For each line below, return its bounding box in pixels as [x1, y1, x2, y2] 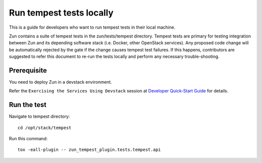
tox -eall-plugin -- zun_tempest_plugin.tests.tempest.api [17, 147, 161, 153]
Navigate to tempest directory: [9, 113, 70, 119]
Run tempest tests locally [9, 7, 114, 18]
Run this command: [9, 136, 48, 142]
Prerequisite [9, 66, 47, 74]
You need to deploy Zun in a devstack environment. [9, 79, 112, 85]
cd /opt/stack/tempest [17, 125, 72, 130]
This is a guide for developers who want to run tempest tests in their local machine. [9, 24, 176, 30]
